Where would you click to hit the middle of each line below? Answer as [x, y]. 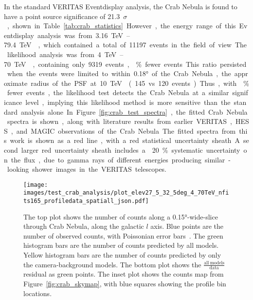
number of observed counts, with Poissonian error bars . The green [123, 235]
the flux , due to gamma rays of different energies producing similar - [121, 159]
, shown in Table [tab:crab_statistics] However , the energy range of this [121, 26]
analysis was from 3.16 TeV [80, 35]
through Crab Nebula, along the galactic [84, 226]
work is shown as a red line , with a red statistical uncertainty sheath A [125, 140]
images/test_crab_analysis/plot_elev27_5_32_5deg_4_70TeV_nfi [126, 193]
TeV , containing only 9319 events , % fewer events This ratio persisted [130, 64]
